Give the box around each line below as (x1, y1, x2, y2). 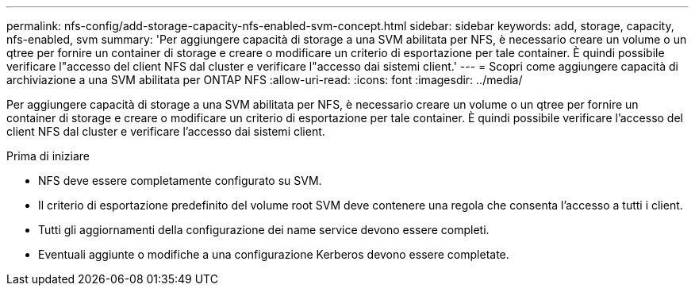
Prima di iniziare (6, 149, 90, 163)
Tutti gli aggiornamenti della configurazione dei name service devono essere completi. (38, 223, 490, 236)
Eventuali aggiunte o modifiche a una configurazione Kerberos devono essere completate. (38, 248, 509, 261)
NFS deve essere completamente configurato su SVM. (38, 174, 322, 187)
